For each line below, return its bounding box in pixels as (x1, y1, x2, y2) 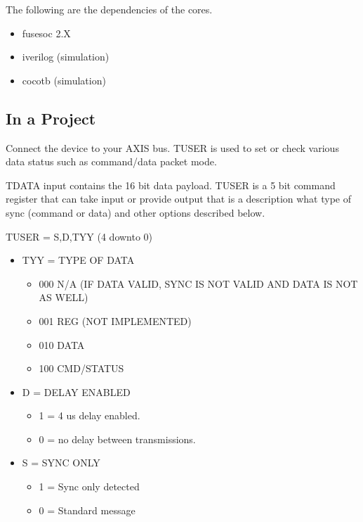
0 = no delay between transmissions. (39, 431, 196, 446)
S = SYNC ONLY (22, 455, 100, 470)
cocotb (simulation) (22, 72, 106, 87)
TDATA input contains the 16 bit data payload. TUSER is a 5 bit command (6, 177, 336, 192)
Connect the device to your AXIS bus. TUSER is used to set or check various (6, 140, 339, 155)
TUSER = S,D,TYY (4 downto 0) (6, 229, 153, 243)
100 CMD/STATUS (39, 361, 124, 376)
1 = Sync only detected (39, 479, 140, 494)
